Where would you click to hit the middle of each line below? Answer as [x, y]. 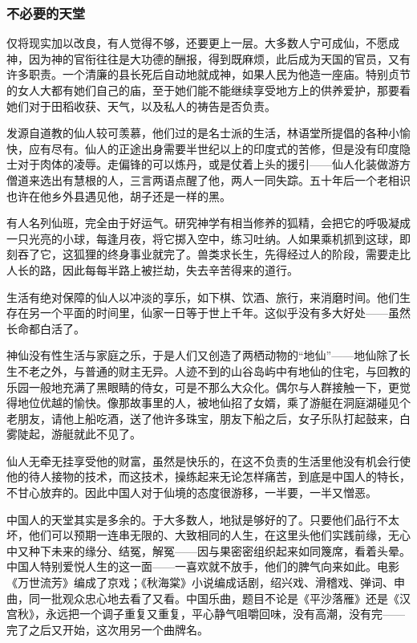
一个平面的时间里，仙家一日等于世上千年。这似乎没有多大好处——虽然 [225, 313]
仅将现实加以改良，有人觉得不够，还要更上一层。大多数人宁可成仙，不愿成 [203, 43]
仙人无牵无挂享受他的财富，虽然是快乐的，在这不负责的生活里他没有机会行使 [208, 460]
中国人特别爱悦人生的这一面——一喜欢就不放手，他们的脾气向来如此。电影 [203, 566]
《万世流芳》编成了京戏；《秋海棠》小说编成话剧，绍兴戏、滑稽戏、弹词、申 [206, 582]
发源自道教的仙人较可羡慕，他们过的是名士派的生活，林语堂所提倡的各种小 [203, 133]
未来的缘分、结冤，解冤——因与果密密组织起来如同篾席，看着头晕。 [231, 550]
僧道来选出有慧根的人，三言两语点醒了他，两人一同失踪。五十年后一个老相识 [208, 179]
